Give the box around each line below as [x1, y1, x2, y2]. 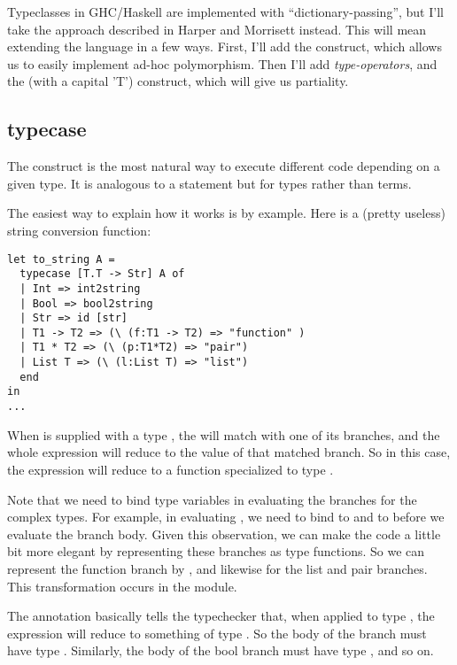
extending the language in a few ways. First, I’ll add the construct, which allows [7, 37, 442, 56]
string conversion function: [7, 220, 151, 239]
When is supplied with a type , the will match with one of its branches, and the [7, 425, 440, 444]
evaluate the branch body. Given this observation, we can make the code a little [7, 524, 441, 543]
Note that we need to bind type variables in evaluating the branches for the [7, 490, 417, 508]
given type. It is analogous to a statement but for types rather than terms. [7, 174, 412, 192]
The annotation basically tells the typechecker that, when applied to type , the [7, 607, 435, 625]
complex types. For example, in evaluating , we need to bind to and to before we [7, 507, 445, 526]
